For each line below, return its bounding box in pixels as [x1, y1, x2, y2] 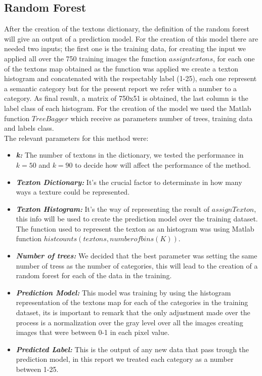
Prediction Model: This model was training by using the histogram [16, 287, 231, 297]
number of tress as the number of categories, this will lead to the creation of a [16, 260, 258, 271]
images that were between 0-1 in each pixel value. [16, 327, 169, 337]
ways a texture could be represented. [16, 186, 130, 197]
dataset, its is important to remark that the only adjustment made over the [16, 307, 250, 318]
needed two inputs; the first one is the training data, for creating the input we [4, 43, 246, 54]
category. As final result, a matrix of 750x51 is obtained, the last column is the [4, 93, 248, 103]
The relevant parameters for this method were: [4, 132, 149, 143]
